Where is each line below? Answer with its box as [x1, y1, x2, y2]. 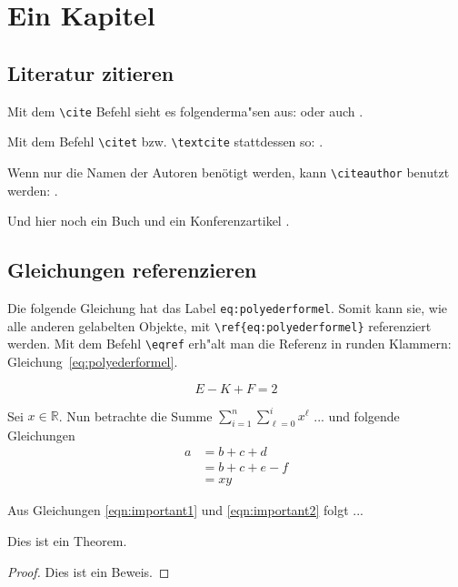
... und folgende [314, 406, 400, 424]
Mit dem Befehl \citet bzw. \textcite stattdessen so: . [7, 132, 324, 151]
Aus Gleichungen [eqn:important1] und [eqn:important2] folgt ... [7, 501, 363, 520]
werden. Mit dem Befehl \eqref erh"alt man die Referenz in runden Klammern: [7, 334, 452, 353]
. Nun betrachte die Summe [58, 406, 213, 424]
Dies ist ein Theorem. [7, 531, 127, 551]
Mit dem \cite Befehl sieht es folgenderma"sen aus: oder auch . [7, 101, 363, 120]
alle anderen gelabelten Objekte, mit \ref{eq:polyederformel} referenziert [7, 316, 432, 335]
